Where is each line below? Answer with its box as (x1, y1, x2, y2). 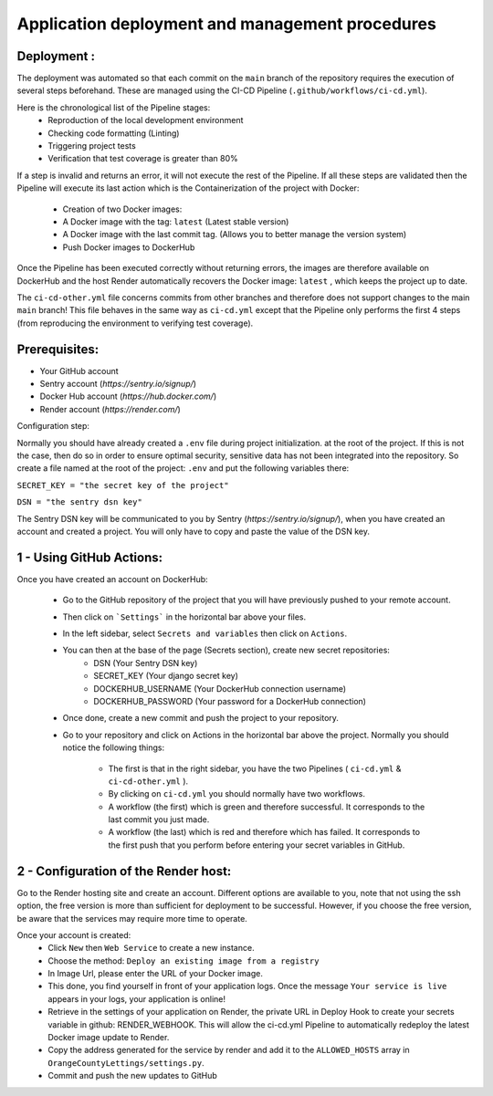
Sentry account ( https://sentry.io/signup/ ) (39, 379, 196, 389)
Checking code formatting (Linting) (47, 128, 180, 139)
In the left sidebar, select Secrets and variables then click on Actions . (62, 628, 348, 639)
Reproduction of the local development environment (47, 115, 244, 126)
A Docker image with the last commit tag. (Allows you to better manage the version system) (62, 229, 407, 240)
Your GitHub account (39, 365, 119, 376)
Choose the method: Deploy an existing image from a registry (47, 955, 320, 966)
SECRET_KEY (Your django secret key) (93, 671, 239, 682)
